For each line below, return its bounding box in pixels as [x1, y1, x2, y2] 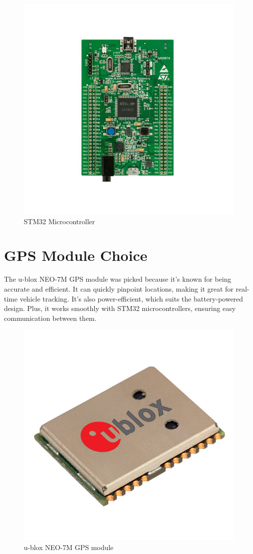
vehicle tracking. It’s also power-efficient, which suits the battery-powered [19, 293, 243, 304]
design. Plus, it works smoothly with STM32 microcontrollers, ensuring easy [4, 303, 236, 313]
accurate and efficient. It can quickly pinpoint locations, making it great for [4, 283, 234, 294]
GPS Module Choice [4, 245, 147, 265]
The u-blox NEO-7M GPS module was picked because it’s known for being [4, 274, 232, 284]
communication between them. [4, 312, 97, 323]
